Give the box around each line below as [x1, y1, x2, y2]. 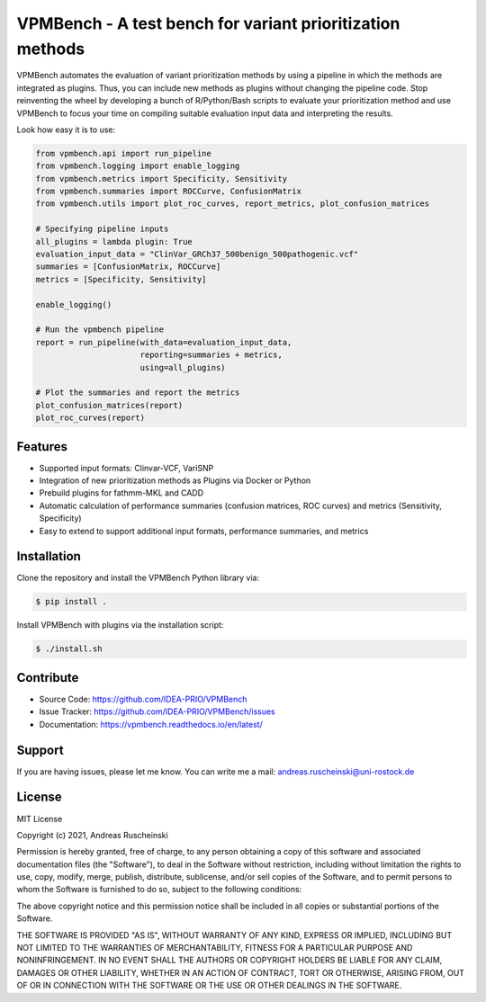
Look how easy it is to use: [16, 124, 116, 135]
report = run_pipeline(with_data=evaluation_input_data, [35, 337, 292, 347]
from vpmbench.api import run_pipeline [35, 148, 211, 158]
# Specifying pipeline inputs [35, 224, 169, 234]
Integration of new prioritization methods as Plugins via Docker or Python [39, 475, 311, 486]
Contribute [16, 670, 79, 685]
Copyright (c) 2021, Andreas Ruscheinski [16, 829, 168, 840]
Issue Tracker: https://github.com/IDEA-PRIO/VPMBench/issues [39, 706, 275, 717]
